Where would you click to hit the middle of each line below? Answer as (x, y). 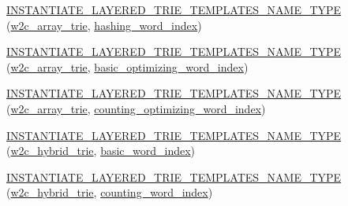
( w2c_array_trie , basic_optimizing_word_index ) (127, 66)
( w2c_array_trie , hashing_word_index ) (104, 25)
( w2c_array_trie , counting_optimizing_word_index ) (136, 108)
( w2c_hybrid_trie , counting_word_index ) (110, 192)
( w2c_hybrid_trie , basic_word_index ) (101, 151)
